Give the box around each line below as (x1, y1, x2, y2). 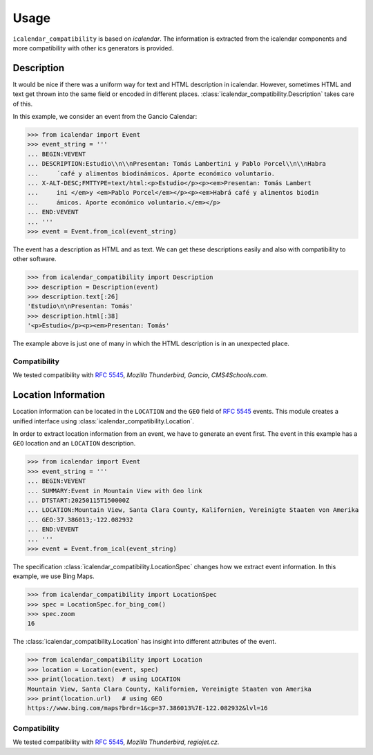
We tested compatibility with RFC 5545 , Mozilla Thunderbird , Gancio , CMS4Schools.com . (12, 371, 269, 379)
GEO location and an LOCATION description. (12, 439, 136, 448)
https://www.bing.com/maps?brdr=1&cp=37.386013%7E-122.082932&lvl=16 (27, 705, 268, 712)
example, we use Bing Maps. (12, 572, 95, 580)
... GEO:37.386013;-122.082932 (27, 515, 134, 524)
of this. (12, 99, 33, 108)
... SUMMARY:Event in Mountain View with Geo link (27, 487, 203, 495)
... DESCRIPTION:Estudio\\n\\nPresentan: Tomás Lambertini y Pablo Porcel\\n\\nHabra (27, 160, 326, 168)
